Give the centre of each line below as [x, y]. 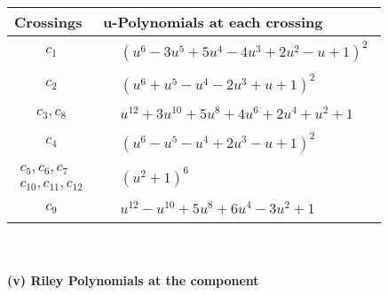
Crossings [48, 22]
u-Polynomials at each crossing [213, 22]
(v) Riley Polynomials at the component [133, 279]
